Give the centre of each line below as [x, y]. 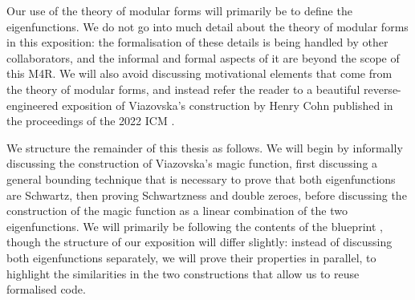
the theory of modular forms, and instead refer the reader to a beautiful [183, 89]
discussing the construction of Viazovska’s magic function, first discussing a [192, 163]
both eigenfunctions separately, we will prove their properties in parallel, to [191, 257]
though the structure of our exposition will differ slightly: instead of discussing [199, 242]
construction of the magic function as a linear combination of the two [177, 211]
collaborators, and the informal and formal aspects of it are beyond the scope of [203, 57]
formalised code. [46, 289]
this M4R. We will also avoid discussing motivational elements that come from [199, 73]
